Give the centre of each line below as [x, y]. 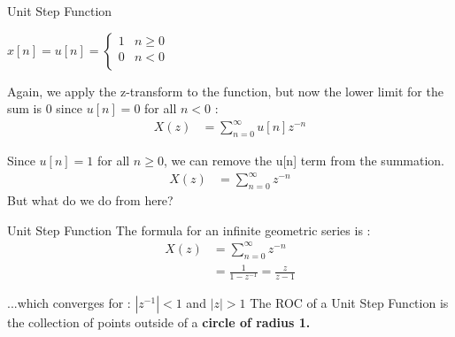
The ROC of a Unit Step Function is [349, 303]
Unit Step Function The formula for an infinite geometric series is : [189, 230]
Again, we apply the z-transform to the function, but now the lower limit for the [225, 91]
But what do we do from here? [90, 200]
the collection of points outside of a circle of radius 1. [159, 322]
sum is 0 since [45, 108]
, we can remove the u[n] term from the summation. [304, 161]
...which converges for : [69, 303]
